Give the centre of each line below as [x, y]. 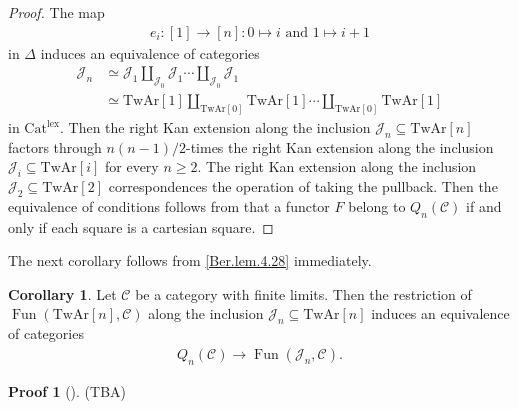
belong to [377, 205]
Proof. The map [56, 12]
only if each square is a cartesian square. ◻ [141, 226]
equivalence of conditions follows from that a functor [169, 205]
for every [131, 166]
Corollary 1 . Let [62, 293]
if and [484, 205]
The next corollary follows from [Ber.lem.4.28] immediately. [190, 260]
